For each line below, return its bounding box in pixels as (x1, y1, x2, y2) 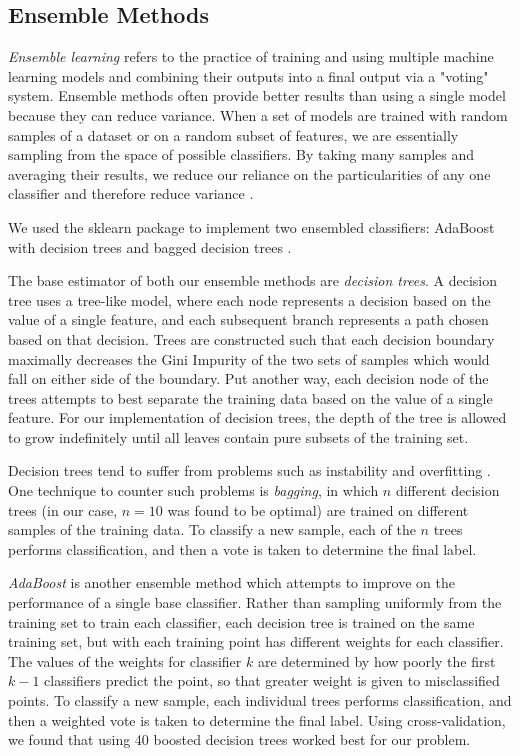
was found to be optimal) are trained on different (167, 499, 469, 520)
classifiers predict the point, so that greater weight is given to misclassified (44, 670, 500, 691)
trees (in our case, (8, 499, 118, 520)
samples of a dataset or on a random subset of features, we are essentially (8, 124, 459, 145)
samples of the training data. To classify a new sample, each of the (8, 519, 416, 540)
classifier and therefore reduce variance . (8, 183, 254, 204)
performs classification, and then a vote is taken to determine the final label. (8, 538, 477, 559)
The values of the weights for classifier (8, 650, 242, 671)
